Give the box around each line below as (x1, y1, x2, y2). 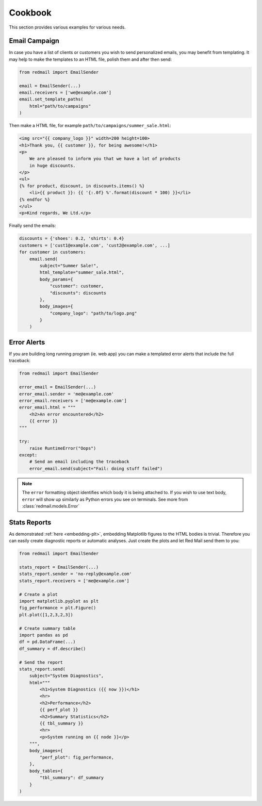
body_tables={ (29, 768, 63, 773)
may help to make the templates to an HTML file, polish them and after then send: (9, 56, 172, 62)
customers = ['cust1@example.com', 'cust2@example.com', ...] (19, 243, 170, 248)
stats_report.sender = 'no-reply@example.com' (19, 571, 132, 577)
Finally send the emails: (9, 223, 56, 229)
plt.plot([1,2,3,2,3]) (19, 612, 73, 617)
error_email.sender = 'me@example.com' (19, 391, 114, 396)
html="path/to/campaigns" (29, 103, 91, 109)
